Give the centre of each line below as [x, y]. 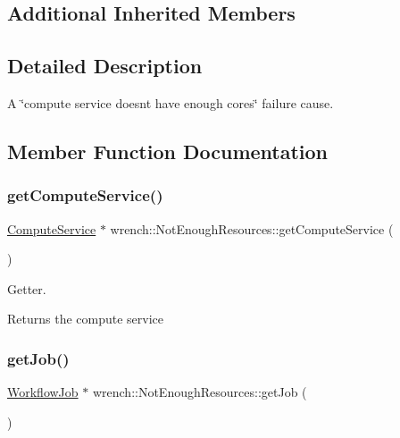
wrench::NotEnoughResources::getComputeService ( [252, 228]
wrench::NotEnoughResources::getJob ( [200, 392]
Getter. [27, 288]
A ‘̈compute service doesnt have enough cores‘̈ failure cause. [171, 102]
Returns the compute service [86, 319]
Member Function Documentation [168, 151]
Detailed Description [105, 66]
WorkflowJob [43, 392]
